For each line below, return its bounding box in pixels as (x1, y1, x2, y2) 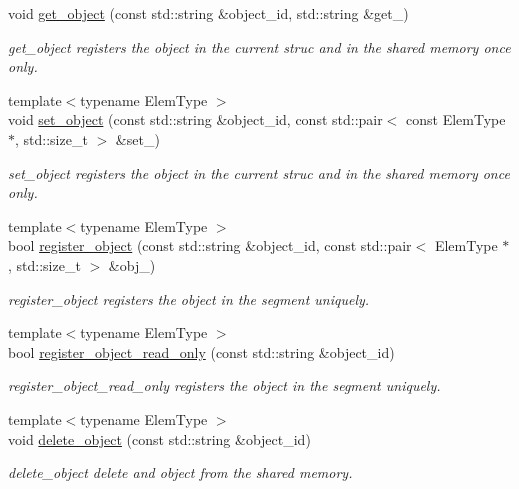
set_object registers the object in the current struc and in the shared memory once (8, 162, 510, 183)
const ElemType (406, 109, 506, 130)
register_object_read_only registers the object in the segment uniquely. (8, 375, 441, 396)
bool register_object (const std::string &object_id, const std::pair (8, 235, 412, 256)
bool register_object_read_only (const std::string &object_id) (8, 341, 395, 362)
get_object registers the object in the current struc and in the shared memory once (8, 36, 511, 57)
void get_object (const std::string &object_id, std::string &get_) (8, 3, 409, 23)
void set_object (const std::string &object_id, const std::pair (8, 109, 383, 130)
